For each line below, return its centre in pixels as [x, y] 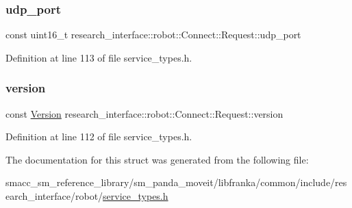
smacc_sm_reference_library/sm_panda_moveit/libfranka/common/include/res [176, 182]
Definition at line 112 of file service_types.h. [99, 136]
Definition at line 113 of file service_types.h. [99, 57]
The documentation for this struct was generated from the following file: [157, 159]
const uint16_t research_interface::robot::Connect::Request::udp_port [153, 35]
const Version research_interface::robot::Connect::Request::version [144, 113]
